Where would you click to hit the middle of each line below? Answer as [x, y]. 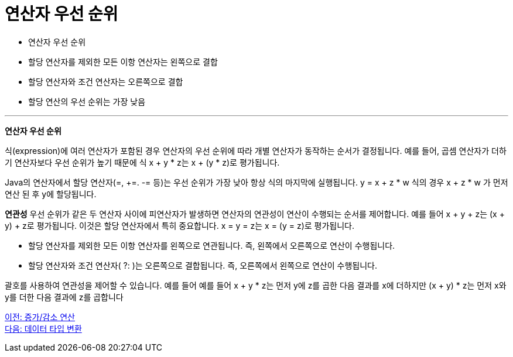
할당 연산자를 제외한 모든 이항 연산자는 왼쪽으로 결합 [123, 61]
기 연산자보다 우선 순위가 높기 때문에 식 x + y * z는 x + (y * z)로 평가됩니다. [142, 162]
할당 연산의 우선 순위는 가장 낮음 [87, 101]
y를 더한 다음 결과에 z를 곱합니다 [64, 297]
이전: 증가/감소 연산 [40, 317]
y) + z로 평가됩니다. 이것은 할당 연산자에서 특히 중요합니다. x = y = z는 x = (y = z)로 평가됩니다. [180, 225]
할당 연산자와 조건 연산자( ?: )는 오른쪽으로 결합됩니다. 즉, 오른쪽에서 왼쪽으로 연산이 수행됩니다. [203, 265]
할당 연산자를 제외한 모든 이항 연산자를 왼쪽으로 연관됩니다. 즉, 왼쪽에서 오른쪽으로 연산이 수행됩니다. [212, 245]
